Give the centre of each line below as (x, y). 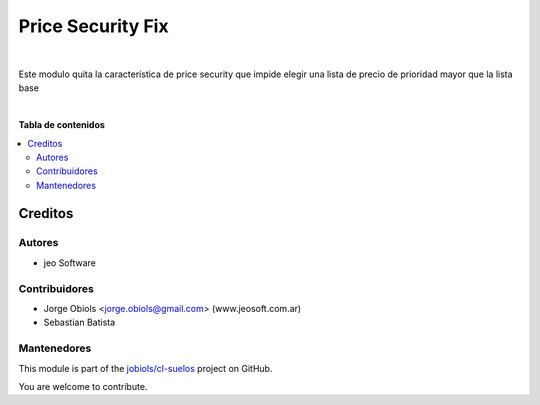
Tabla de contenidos (61, 125)
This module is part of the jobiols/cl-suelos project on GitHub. (145, 368)
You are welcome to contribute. (83, 386)
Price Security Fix (93, 26)
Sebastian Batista (79, 322)
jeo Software (70, 262)
